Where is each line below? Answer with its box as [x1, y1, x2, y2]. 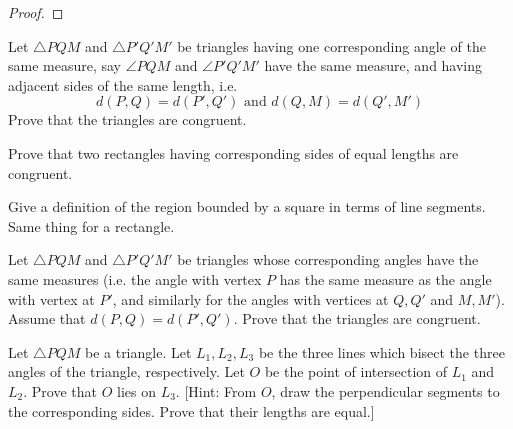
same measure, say [8, 55, 122, 76]
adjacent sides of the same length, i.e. [8, 74, 238, 95]
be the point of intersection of [264, 361, 448, 382]
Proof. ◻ [8, 2, 64, 22]
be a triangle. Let [84, 341, 192, 362]
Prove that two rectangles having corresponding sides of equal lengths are [8, 142, 459, 163]
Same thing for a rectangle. [8, 215, 175, 236]
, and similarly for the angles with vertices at [112, 288, 389, 309]
